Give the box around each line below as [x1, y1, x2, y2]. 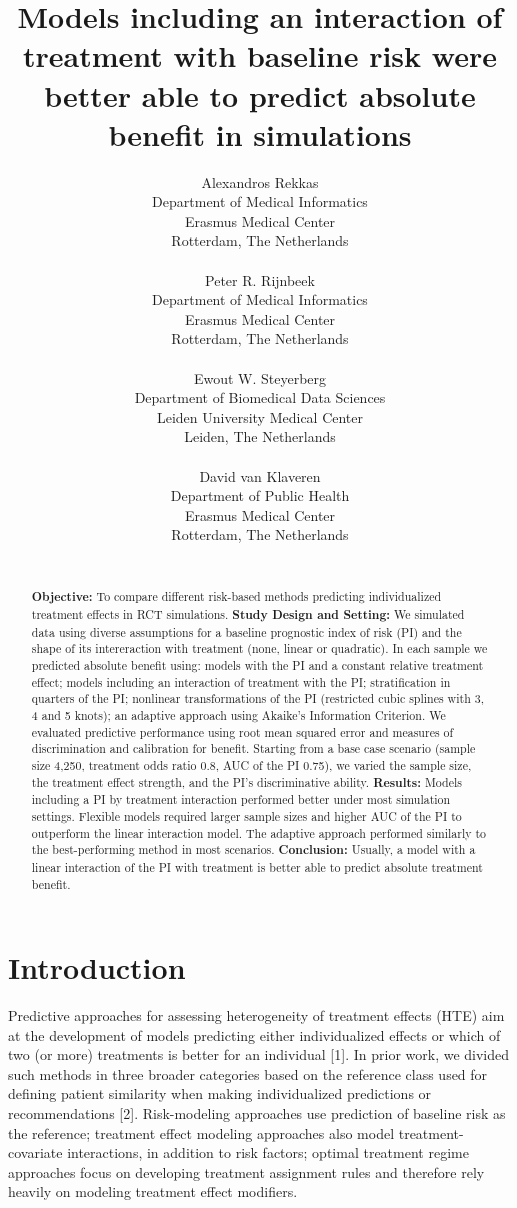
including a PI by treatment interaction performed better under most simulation [31, 791, 451, 808]
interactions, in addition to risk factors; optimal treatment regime [67, 1142, 469, 1163]
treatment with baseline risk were [23, 35, 497, 76]
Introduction [8, 947, 186, 988]
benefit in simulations [108, 113, 412, 154]
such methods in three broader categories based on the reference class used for [8, 1063, 488, 1084]
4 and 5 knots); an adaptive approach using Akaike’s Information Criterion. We [31, 706, 446, 723]
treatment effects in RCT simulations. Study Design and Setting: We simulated [31, 606, 465, 624]
